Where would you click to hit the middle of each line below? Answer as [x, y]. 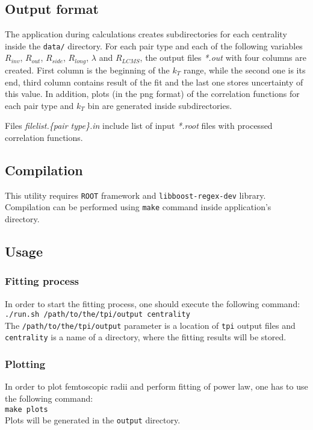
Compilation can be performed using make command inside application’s [138, 207]
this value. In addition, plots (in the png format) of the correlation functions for [152, 94]
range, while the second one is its [244, 70]
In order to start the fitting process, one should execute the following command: [153, 303]
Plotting [25, 364]
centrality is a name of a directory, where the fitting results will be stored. [146, 337]
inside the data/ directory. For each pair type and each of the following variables [154, 45]
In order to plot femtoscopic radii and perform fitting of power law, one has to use [156, 386]
